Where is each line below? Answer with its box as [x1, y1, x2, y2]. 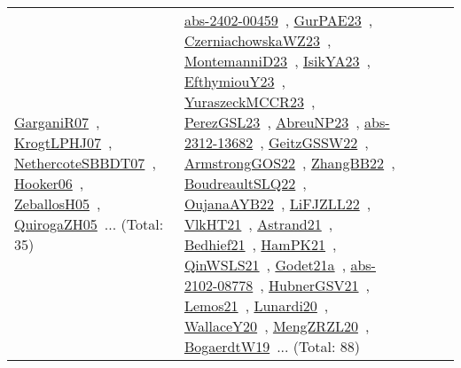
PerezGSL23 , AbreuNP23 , [184, 112, 360, 132]
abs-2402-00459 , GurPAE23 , [184, 10, 373, 30]
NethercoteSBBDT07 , [14, 153, 156, 173]
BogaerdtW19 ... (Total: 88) [184, 336, 360, 356]
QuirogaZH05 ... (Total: [14, 214, 164, 234]
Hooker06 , [14, 173, 84, 193]
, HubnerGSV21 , [260, 275, 371, 295]
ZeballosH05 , [14, 193, 101, 214]
